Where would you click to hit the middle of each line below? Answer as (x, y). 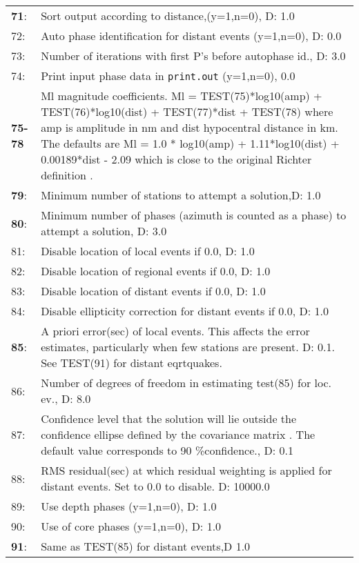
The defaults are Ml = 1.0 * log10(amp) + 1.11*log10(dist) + (190, 143)
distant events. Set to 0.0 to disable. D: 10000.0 (155, 486)
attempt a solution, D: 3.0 (104, 231)
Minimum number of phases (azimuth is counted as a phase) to (194, 215)
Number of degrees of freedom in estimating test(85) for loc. (186, 383)
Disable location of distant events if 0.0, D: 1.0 (153, 291)
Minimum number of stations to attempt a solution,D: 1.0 (181, 195)
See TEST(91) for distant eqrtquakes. (132, 363)
